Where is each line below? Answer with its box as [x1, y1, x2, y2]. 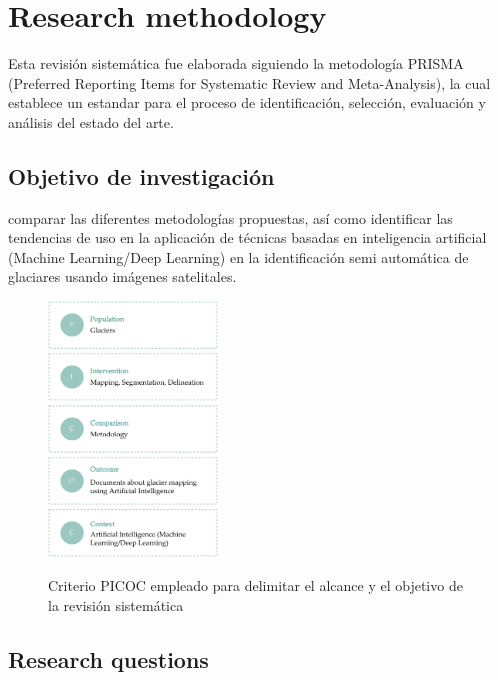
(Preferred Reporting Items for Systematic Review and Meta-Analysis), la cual [8, 72, 491, 93]
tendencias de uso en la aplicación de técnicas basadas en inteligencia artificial [8, 227, 487, 248]
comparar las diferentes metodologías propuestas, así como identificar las [8, 207, 453, 228]
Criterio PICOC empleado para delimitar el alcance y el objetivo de [48, 574, 463, 595]
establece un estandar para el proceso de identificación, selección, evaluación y [8, 92, 486, 113]
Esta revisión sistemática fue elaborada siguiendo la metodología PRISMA [8, 53, 464, 74]
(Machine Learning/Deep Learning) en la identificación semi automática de [8, 246, 469, 267]
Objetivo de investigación [8, 160, 275, 191]
